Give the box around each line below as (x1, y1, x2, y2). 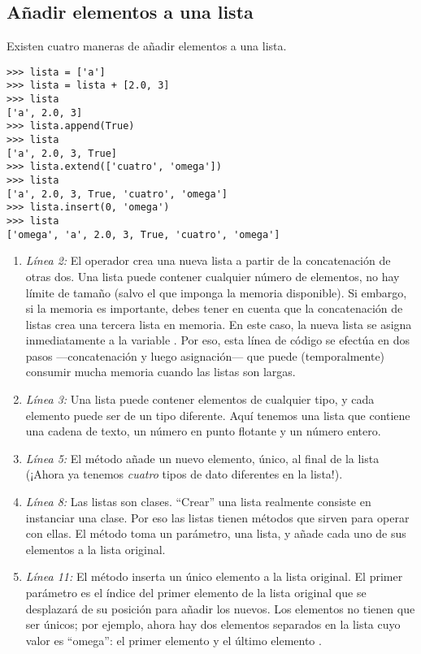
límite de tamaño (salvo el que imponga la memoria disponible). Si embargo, (25, 284, 407, 301)
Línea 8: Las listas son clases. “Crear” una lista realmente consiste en (25, 493, 371, 510)
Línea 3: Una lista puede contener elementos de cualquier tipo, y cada (25, 391, 375, 408)
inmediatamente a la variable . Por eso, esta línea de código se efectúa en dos (25, 331, 410, 349)
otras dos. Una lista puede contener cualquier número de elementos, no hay (25, 267, 400, 284)
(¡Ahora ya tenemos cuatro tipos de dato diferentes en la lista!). (25, 466, 343, 483)
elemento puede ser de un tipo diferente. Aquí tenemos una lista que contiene (25, 406, 410, 423)
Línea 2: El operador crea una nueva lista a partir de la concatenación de (25, 252, 391, 269)
